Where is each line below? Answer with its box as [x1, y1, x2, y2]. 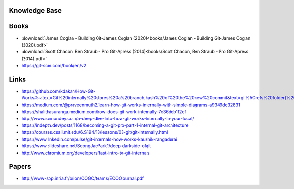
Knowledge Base [9, 6, 62, 15]
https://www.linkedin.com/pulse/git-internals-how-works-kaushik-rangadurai [21, 136, 177, 142]
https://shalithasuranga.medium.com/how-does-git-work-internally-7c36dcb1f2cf [21, 109, 186, 115]
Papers [9, 163, 31, 171]
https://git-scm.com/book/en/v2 [21, 63, 87, 69]
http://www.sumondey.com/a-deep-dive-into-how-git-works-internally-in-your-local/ [21, 116, 194, 121]
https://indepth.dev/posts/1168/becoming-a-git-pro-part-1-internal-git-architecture [21, 122, 189, 128]
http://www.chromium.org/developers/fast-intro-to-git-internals [21, 150, 150, 156]
